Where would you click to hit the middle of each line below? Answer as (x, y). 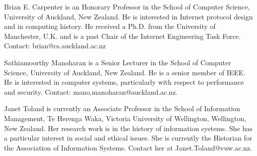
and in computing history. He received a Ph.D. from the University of (110, 26)
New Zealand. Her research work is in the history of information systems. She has (128, 128)
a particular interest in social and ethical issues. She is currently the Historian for (128, 138)
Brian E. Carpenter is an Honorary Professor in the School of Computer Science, (127, 6)
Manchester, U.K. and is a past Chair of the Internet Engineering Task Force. (123, 36)
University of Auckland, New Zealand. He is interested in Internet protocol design (128, 16)
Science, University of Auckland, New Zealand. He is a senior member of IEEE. (125, 72)
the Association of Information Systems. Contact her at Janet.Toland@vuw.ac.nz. (128, 147)
